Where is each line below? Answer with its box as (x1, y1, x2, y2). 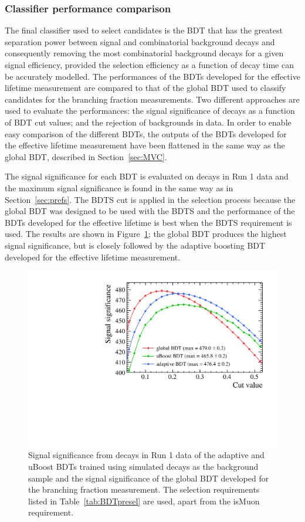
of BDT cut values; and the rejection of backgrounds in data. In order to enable (5, 116, 292, 128)
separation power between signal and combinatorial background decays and (5, 35, 275, 48)
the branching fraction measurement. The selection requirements (28, 483, 260, 496)
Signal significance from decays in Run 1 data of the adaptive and (28, 449, 265, 461)
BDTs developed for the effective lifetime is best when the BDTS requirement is (5, 216, 292, 228)
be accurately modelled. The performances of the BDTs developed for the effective (5, 70, 300, 82)
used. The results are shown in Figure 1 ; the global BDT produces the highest (5, 228, 287, 240)
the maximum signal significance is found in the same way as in (5, 181, 233, 194)
